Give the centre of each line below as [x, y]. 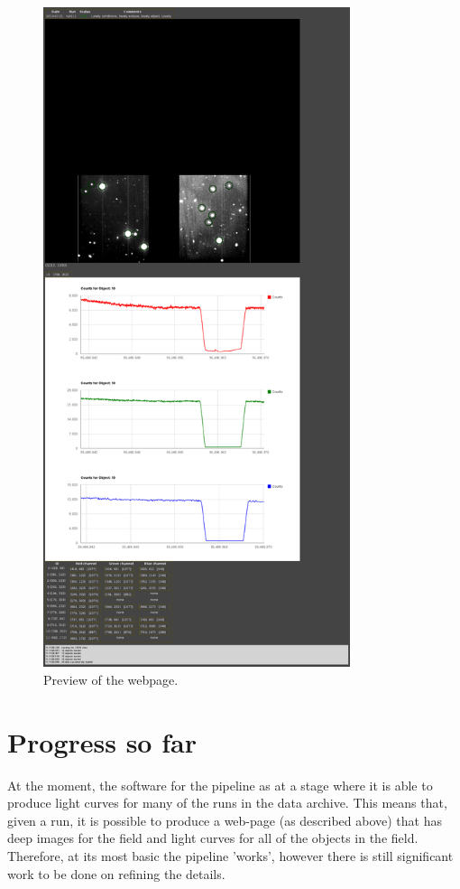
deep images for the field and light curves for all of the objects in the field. [213, 838]
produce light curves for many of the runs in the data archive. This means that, [227, 803]
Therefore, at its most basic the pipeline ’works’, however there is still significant [230, 855]
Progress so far [102, 741]
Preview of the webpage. [111, 679]
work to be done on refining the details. [116, 873]
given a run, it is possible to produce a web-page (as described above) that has [225, 820]
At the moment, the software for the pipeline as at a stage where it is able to [220, 785]
